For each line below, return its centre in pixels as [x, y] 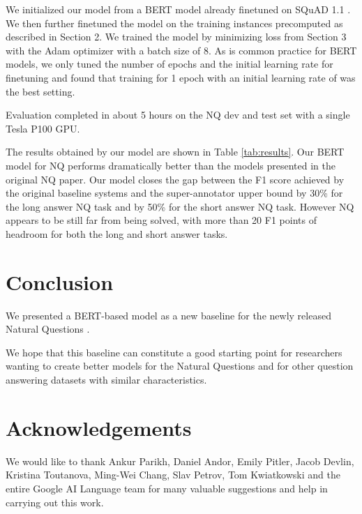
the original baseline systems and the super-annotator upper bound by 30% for [174, 193]
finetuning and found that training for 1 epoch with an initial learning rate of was [181, 77]
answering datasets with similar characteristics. [106, 379]
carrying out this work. [55, 502]
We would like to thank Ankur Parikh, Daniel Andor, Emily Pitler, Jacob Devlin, [180, 461]
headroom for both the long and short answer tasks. [117, 233]
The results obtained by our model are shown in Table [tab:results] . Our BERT [175, 152]
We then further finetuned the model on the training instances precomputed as [174, 23]
